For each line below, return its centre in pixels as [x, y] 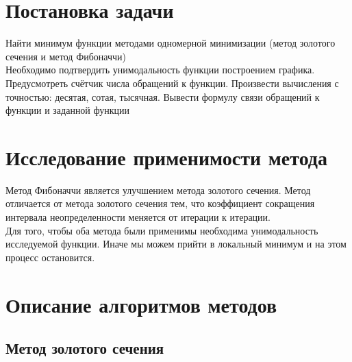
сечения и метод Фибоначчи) [66, 56]
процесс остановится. [50, 257]
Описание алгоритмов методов [141, 304]
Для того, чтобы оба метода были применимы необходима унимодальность [162, 230]
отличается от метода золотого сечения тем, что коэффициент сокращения [160, 203]
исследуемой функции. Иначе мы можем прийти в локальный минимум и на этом [176, 244]
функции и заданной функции [68, 110]
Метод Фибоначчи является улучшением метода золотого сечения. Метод [158, 190]
